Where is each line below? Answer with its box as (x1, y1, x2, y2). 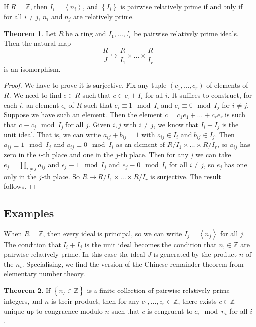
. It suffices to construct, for (167, 89, 252, 100)
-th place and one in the (40, 149, 113, 159)
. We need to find (9, 89, 62, 100)
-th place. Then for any (118, 149, 189, 159)
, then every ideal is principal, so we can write (43, 228, 182, 238)
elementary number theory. (4, 268, 85, 279)
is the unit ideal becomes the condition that (84, 239, 217, 249)
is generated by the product (153, 249, 237, 259)
